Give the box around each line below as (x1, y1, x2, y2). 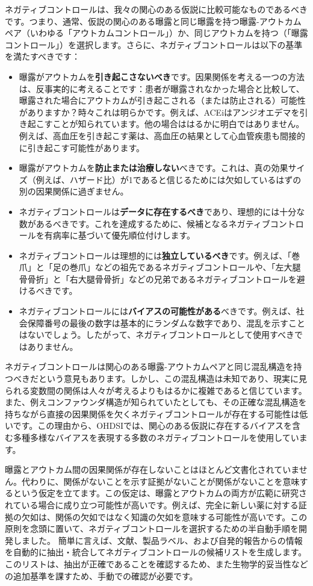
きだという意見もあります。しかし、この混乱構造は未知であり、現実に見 (21, 372, 307, 385)
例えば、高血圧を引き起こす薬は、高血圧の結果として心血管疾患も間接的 (19, 129, 306, 142)
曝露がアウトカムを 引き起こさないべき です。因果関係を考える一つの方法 (19, 70, 305, 83)
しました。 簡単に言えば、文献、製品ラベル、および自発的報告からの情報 (13, 534, 303, 546)
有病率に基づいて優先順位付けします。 (44, 229, 195, 242)
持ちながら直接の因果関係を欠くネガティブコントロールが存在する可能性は (5, 407, 300, 420)
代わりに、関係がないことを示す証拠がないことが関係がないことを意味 (21, 475, 300, 487)
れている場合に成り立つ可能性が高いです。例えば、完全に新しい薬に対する (5, 498, 299, 511)
